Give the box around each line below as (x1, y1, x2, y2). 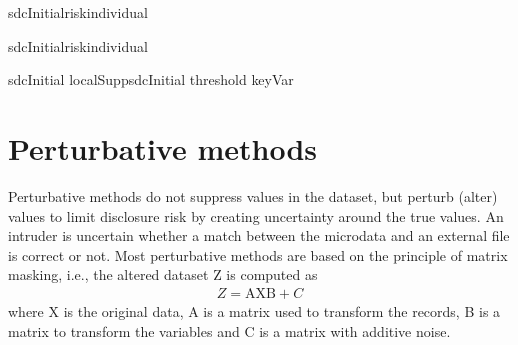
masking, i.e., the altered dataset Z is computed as (8, 264, 318, 285)
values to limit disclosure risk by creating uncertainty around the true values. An (8, 205, 504, 226)
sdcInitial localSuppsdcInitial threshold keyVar (8, 69, 294, 90)
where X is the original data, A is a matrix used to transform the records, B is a (8, 300, 501, 321)
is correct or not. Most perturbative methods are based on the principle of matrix (8, 244, 508, 265)
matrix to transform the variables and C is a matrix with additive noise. (8, 320, 451, 341)
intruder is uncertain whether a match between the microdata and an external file (8, 225, 510, 246)
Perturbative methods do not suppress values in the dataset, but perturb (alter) (8, 185, 498, 206)
